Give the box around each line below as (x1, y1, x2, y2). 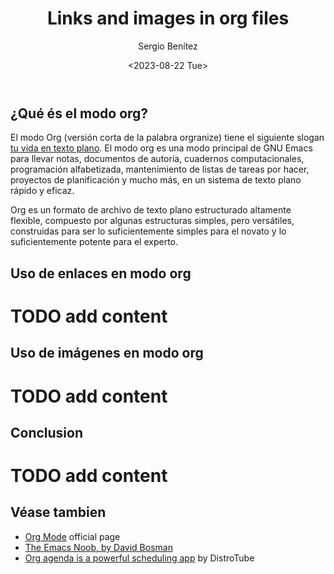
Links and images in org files (46, 7, 290, 30)
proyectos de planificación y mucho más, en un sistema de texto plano (10, 174, 302, 186)
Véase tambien (10, 504, 107, 521)
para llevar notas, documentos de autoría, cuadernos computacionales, (10, 153, 305, 165)
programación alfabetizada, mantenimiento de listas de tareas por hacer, (10, 163, 310, 176)
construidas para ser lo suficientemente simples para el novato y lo (10, 225, 287, 237)
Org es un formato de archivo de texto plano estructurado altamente (10, 204, 292, 216)
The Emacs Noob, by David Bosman (24, 541, 173, 553)
